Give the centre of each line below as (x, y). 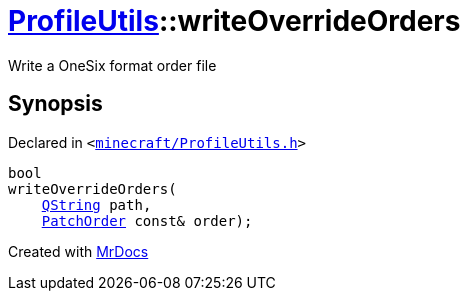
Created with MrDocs (78, 251)
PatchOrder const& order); (147, 220)
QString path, (96, 204)
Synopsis (55, 104)
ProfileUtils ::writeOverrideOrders (234, 21)
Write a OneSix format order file (112, 65)
